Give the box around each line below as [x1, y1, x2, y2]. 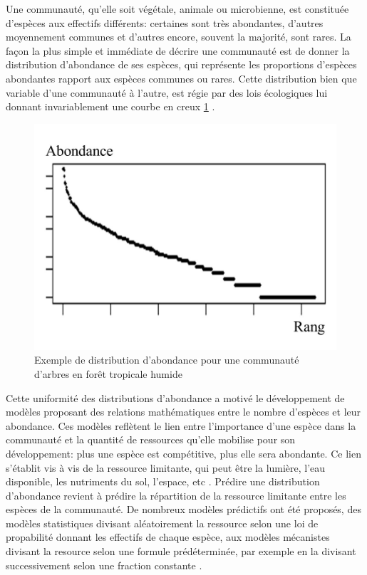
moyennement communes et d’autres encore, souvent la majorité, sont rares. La [6, 29, 351, 44]
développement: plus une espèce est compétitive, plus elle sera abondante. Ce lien [6, 445, 361, 460]
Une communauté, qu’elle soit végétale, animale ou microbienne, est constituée [6, 1, 349, 16]
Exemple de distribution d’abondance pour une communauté [34, 352, 299, 367]
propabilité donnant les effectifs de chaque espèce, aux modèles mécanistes [6, 529, 330, 544]
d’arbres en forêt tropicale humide [34, 366, 182, 381]
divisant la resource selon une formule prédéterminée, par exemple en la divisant [6, 544, 356, 559]
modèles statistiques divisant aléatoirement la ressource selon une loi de [6, 515, 319, 530]
